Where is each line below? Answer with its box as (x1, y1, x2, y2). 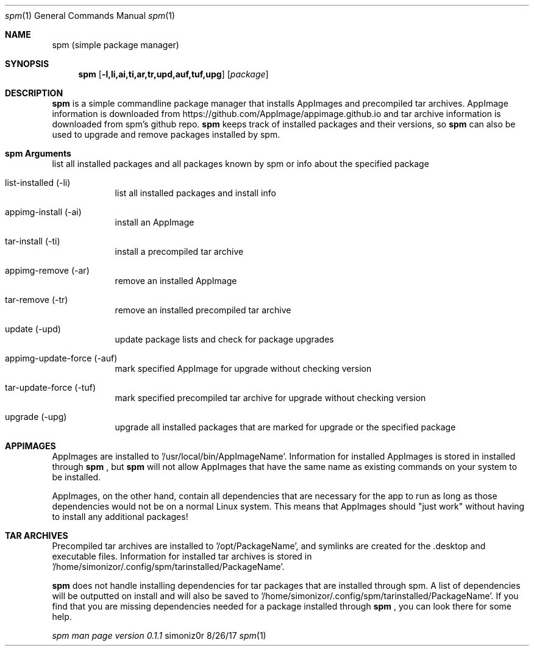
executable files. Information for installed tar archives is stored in (52, 551, 312, 561)
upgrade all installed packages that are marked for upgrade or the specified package (115, 422, 456, 432)
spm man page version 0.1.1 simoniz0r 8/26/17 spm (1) (52, 630, 266, 641)
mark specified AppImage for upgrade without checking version (115, 363, 372, 374)
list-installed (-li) (5, 177, 71, 188)
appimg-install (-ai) (5, 207, 82, 217)
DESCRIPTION (5, 88, 63, 98)
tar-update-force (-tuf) (5, 382, 96, 393)
